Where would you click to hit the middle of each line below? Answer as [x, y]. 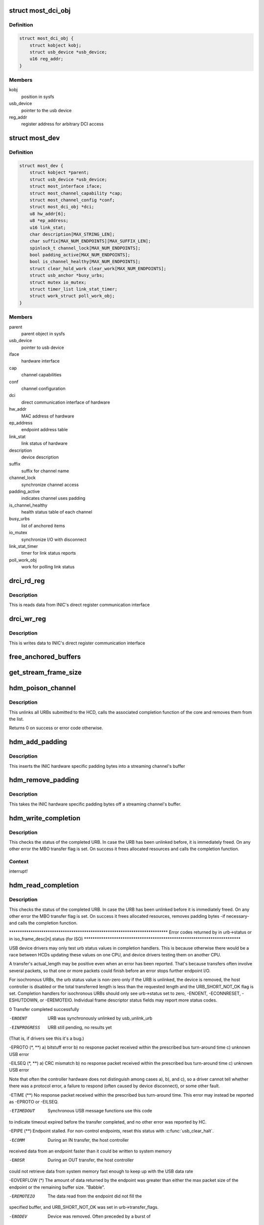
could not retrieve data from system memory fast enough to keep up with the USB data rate [101, 1171]
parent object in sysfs [43, 334]
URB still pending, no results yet [80, 1027]
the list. [16, 719]
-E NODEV [18, 1216]
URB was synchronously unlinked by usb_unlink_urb [100, 1018]
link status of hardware [44, 443]
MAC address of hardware [48, 416]
